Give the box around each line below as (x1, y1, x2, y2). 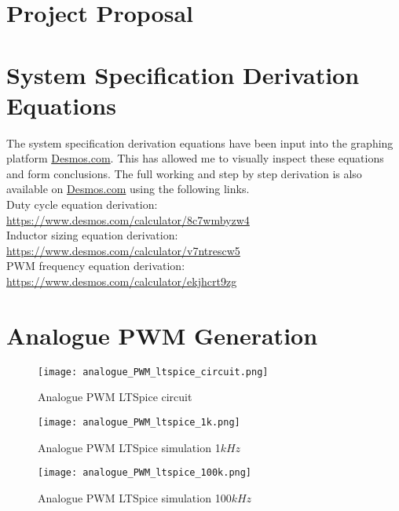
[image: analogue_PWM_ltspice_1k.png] (38, 417, 240, 428)
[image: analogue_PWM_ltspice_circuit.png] (38, 366, 269, 378)
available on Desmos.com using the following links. (6, 181, 250, 197)
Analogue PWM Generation (6, 319, 318, 351)
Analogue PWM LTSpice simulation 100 (38, 489, 232, 506)
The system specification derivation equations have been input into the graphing (6, 134, 394, 151)
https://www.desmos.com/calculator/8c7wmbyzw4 (6, 211, 250, 228)
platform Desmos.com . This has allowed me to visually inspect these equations (6, 150, 384, 166)
